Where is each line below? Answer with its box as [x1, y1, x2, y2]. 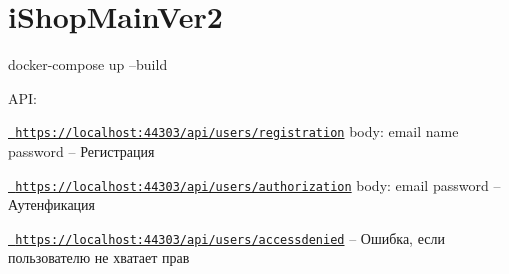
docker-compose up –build [8, 54, 168, 75]
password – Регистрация [8, 140, 155, 161]
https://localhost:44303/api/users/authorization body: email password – [15, 174, 501, 195]
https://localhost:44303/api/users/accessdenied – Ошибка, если [15, 227, 445, 248]
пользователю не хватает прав [8, 247, 190, 268]
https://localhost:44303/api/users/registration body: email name [15, 121, 459, 142]
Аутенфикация [8, 194, 96, 215]
